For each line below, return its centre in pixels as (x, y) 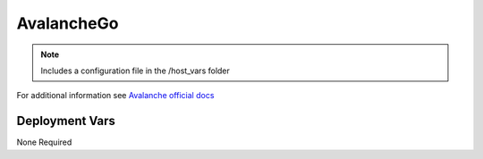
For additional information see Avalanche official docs (115, 96)
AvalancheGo (68, 23)
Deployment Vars (66, 121)
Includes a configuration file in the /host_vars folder (135, 71)
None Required (44, 142)
